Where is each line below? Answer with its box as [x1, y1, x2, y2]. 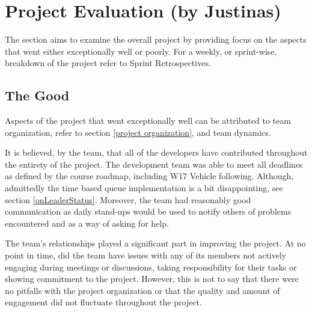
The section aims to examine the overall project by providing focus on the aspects [5, 33, 307, 46]
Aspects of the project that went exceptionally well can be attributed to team [5, 114, 291, 127]
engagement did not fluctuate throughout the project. [5, 296, 202, 308]
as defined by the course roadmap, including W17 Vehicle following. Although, [5, 170, 294, 182]
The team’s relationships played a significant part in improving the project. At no [5, 237, 306, 249]
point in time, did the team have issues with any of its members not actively [5, 249, 287, 262]
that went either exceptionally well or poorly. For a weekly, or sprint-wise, [5, 44, 277, 57]
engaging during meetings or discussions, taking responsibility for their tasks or [5, 260, 297, 273]
